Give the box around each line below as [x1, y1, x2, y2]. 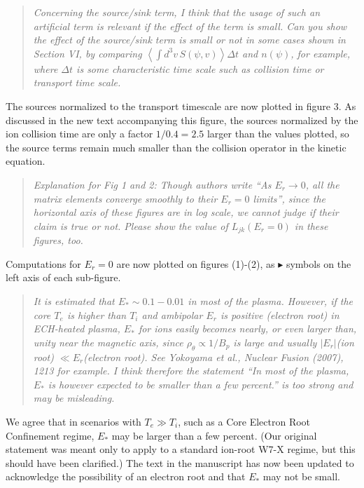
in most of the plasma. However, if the [188, 293, 353, 308]
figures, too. [33, 233, 83, 248]
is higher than [66, 307, 127, 322]
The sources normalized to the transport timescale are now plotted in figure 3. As [6, 98, 356, 113]
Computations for [6, 256, 81, 271]
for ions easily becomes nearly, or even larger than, [138, 321, 357, 336]
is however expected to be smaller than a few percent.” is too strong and [48, 377, 353, 391]
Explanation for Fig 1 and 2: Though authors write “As [33, 177, 272, 191]
